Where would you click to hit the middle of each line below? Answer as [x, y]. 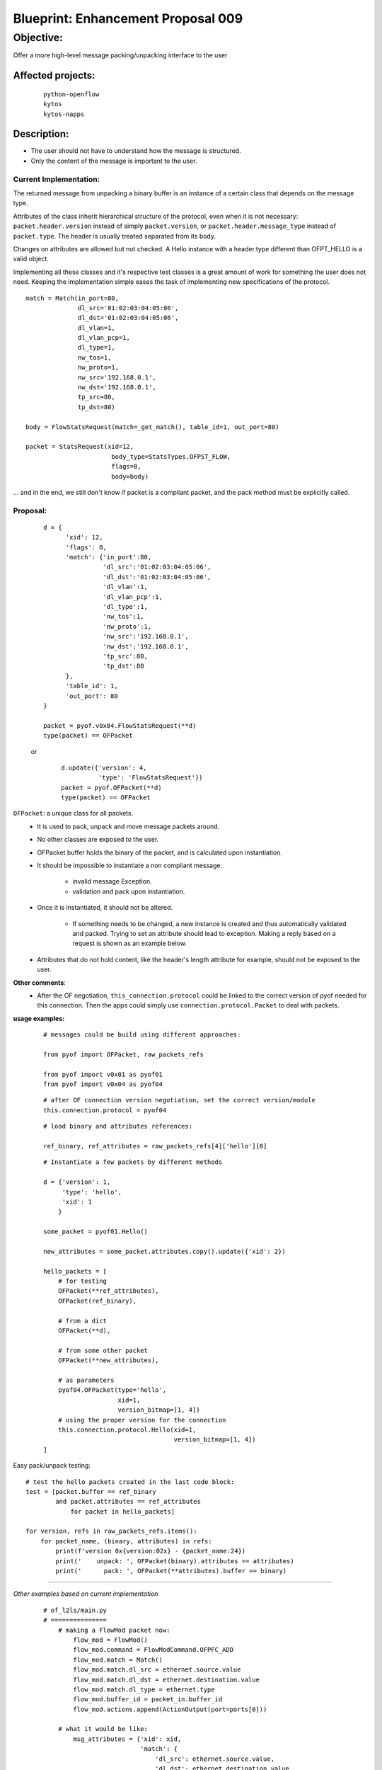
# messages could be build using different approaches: [142, 1035]
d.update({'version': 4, [104, 767]
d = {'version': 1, [77, 1182]
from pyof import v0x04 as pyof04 [103, 1084]
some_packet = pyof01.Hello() [96, 1232]
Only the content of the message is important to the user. [114, 161]
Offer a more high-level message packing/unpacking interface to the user [120, 55]
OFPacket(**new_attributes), [108, 1360]
